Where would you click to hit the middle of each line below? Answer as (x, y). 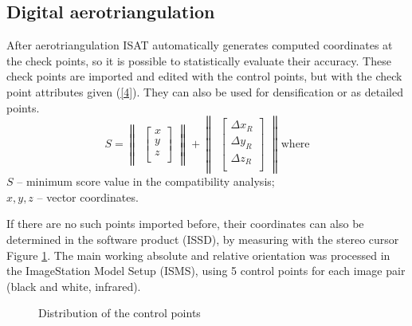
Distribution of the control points (120, 313)
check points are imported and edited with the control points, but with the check (204, 76)
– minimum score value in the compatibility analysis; (146, 181)
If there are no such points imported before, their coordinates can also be (185, 224)
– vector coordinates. (88, 196)
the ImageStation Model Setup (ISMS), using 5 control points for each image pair (206, 271)
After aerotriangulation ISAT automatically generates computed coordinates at (200, 45)
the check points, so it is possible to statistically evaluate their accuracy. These (199, 60)
